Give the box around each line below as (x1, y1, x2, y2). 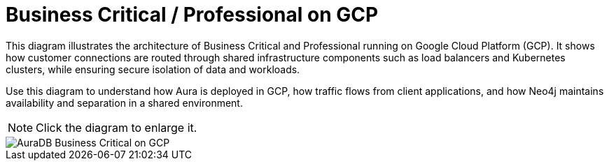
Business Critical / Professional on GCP (6, 3, 379, 27)
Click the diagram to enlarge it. (36, 120, 197, 135)
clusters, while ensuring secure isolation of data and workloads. (6, 63, 300, 75)
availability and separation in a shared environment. (6, 96, 243, 109)
